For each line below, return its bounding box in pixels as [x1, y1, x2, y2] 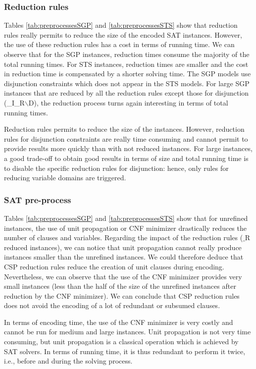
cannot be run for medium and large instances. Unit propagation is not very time [4, 326, 251, 337]
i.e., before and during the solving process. [4, 356, 133, 366]
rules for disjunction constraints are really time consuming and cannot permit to [4, 133, 248, 144]
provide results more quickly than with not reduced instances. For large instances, [4, 143, 253, 154]
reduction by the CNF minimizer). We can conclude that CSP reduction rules [4, 290, 240, 301]
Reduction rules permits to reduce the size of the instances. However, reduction [4, 124, 245, 134]
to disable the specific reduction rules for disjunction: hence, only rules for [4, 162, 229, 173]
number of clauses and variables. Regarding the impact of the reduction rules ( [4, 232, 243, 243]
